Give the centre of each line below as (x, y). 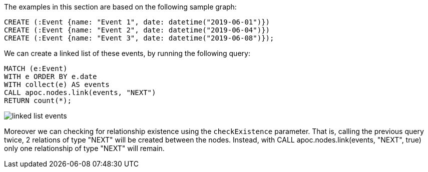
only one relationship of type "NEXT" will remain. (84, 148)
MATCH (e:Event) (36, 68)
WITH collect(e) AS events (57, 84)
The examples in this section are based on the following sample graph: (120, 7)
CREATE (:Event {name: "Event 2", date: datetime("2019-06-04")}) (137, 30)
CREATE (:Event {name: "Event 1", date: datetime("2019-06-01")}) (137, 22)
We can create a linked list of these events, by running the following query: (127, 53)
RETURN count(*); (38, 100)
